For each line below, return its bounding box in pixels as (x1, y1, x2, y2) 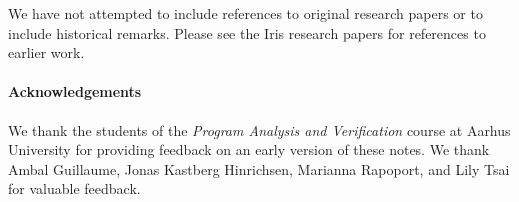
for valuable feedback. (8, 178, 141, 199)
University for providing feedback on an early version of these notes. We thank (8, 139, 490, 160)
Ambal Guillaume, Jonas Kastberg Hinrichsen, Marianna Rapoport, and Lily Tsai (8, 158, 510, 179)
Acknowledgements (8, 81, 142, 102)
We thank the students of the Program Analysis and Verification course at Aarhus (8, 119, 511, 140)
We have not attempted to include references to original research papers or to (8, 3, 483, 23)
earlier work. (8, 42, 85, 63)
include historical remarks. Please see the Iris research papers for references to (8, 22, 486, 43)
